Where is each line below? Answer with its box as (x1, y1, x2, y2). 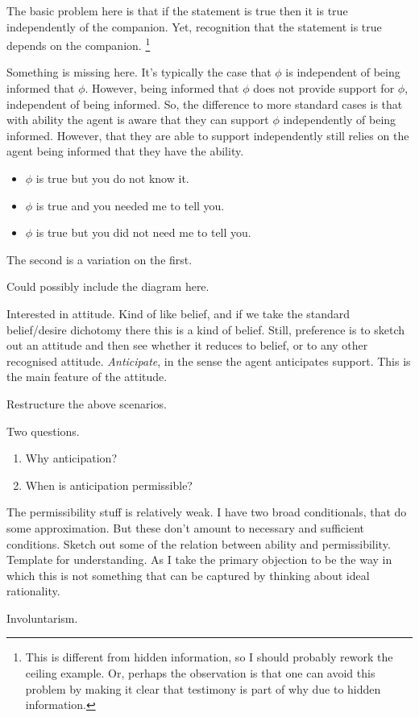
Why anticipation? (25, 450, 117, 466)
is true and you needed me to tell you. (35, 197, 225, 213)
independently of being (283, 111, 396, 128)
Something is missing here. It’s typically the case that (6, 64, 272, 81)
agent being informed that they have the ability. (6, 143, 244, 160)
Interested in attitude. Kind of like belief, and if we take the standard (6, 305, 351, 321)
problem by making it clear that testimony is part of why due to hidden (25, 680, 381, 697)
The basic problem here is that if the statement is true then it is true (6, 2, 348, 19)
